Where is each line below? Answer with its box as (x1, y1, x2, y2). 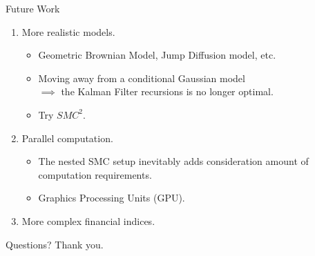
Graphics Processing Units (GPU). (38, 190, 185, 205)
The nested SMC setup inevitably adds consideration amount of (38, 154, 309, 168)
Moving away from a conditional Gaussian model (38, 70, 245, 85)
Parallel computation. (21, 130, 113, 145)
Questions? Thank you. (6, 237, 104, 251)
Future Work (6, 1, 60, 15)
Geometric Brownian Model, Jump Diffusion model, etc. (38, 48, 276, 62)
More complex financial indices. (21, 213, 155, 228)
